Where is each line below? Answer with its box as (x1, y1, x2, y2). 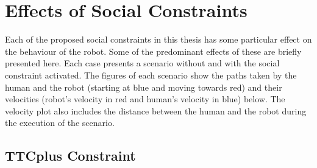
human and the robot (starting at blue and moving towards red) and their (5, 80, 282, 93)
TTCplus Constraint (5, 146, 136, 165)
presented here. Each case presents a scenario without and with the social (5, 57, 280, 69)
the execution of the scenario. (5, 116, 115, 129)
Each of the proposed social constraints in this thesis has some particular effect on (5, 33, 312, 46)
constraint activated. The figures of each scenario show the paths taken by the (5, 68, 297, 81)
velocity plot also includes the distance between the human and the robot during (5, 104, 307, 117)
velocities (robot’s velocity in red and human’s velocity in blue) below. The (5, 93, 285, 105)
